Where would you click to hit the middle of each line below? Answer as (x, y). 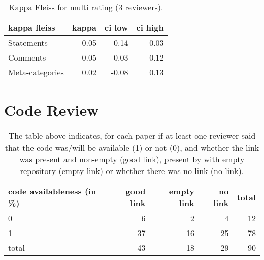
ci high (150, 27)
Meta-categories (36, 72)
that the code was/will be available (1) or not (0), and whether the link (132, 148)
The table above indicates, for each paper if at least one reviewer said (132, 136)
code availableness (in (52, 191)
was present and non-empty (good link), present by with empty (132, 159)
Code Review (52, 110)
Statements (28, 42)
